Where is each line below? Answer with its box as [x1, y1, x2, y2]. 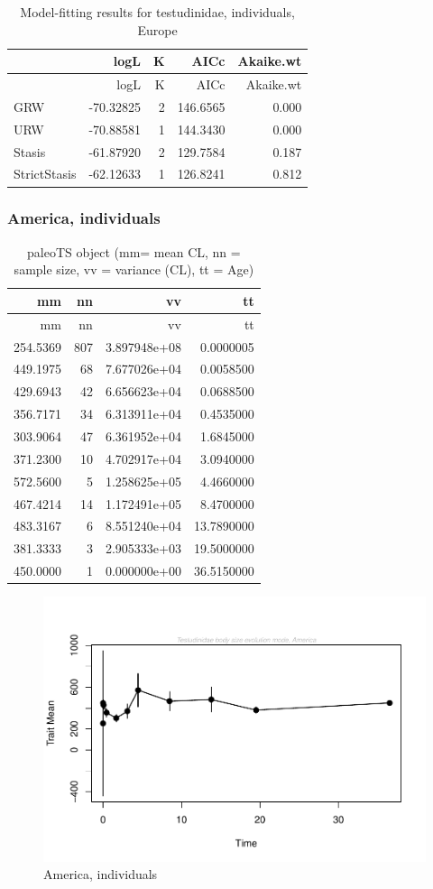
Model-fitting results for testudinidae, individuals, [20, 3, 295, 21]
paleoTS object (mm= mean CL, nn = [27, 242, 241, 261]
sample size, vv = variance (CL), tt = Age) [14, 260, 254, 279]
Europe [137, 20, 178, 39]
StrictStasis [14, 164, 77, 183]
